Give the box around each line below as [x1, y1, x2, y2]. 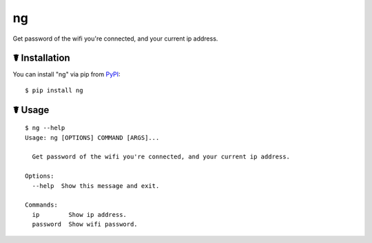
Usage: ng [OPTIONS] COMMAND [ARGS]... [25, 134, 160, 141]
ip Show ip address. [32, 211, 127, 218]
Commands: [25, 201, 58, 209]
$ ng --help [25, 124, 65, 132]
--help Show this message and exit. [32, 182, 160, 189]
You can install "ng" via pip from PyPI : [12, 70, 121, 78]
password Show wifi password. [32, 220, 138, 229]
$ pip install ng [25, 86, 83, 94]
